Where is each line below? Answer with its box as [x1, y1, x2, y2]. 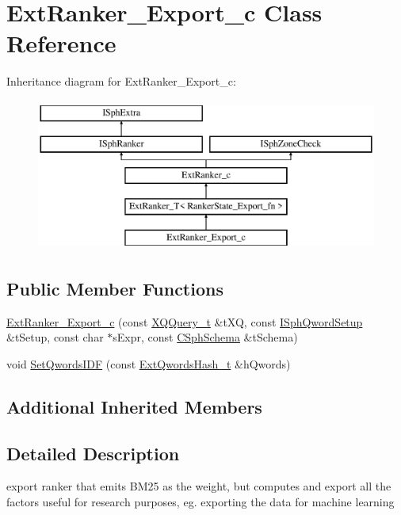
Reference [6, 27, 116, 59]
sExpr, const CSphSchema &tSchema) [113, 329, 298, 345]
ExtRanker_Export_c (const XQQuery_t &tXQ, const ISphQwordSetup [6, 313, 363, 330]
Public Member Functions [6, 276, 223, 300]
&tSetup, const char [6, 329, 104, 345]
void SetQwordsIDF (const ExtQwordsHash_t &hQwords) [6, 355, 291, 372]
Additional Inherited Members [6, 394, 262, 418]
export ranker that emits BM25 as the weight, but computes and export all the [6, 478, 391, 494]
